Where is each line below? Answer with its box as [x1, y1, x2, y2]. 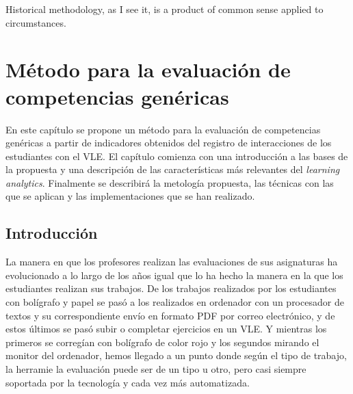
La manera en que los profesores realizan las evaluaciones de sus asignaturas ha [5, 254, 338, 269]
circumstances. [5, 15, 66, 29]
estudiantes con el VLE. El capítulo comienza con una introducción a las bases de [5, 148, 348, 163]
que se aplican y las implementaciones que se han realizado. [5, 189, 255, 203]
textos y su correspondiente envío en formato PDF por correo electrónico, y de [5, 308, 335, 322]
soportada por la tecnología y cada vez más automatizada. [5, 375, 250, 389]
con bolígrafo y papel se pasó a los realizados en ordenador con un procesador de [5, 295, 344, 309]
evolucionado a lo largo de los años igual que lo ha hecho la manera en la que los [5, 267, 343, 282]
